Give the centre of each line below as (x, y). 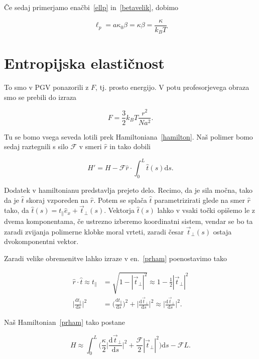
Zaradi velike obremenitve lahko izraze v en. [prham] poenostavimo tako (115, 258)
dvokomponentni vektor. (41, 241)
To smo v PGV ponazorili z (46, 87)
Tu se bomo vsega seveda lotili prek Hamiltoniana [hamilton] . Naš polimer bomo (128, 136)
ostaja (222, 231)
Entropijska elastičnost (84, 63)
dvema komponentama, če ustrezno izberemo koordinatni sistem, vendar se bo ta (128, 221)
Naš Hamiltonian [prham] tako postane (64, 322)
